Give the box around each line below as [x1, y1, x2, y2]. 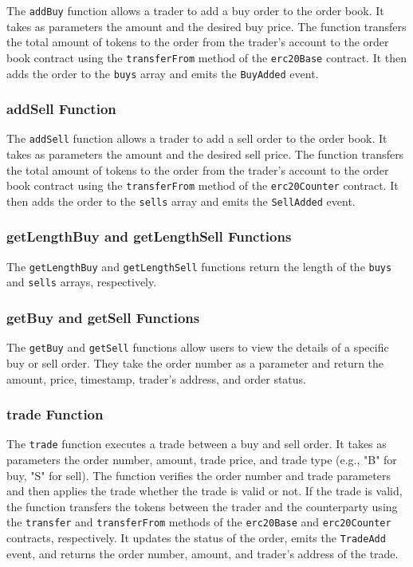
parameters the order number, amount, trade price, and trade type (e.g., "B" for [6, 451, 397, 467]
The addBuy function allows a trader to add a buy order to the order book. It [6, 2, 384, 18]
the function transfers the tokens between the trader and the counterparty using [6, 498, 398, 514]
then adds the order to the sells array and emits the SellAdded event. [6, 192, 356, 209]
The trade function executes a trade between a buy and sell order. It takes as [6, 435, 387, 452]
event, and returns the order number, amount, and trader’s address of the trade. [6, 545, 399, 561]
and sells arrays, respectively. [6, 274, 157, 290]
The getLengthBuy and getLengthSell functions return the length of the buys [6, 258, 392, 274]
